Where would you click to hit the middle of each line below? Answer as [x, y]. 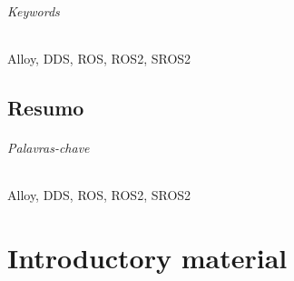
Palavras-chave [49, 147]
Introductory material [147, 257]
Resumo [46, 107]
